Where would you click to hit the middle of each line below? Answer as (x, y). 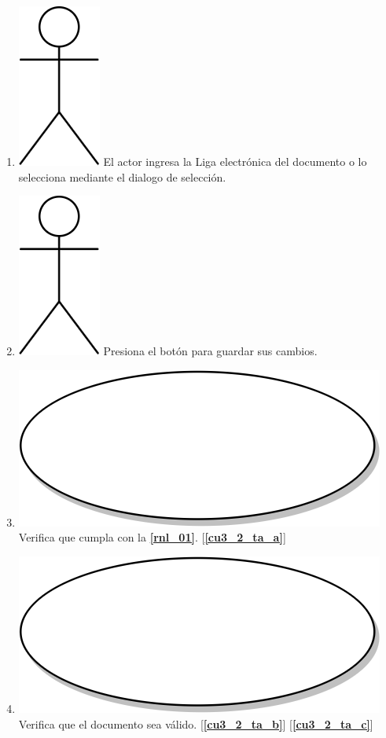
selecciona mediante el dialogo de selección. (122, 176)
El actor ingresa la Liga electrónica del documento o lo (235, 161)
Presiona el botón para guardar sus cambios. (210, 351)
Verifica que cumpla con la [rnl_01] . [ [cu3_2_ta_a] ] (152, 537)
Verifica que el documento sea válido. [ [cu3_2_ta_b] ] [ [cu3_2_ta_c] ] (196, 723)
